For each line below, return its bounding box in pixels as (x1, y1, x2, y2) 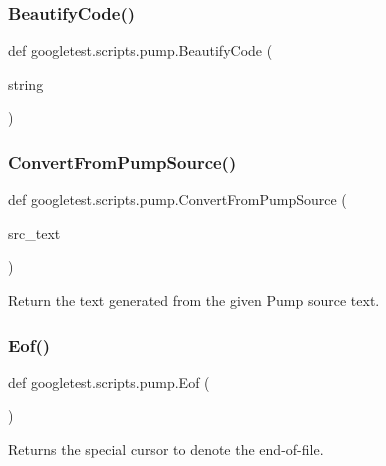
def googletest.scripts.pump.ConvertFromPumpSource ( (8, 189, 347, 210)
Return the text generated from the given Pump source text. (8, 290, 380, 310)
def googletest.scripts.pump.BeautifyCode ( (8, 40, 273, 61)
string (8, 73, 44, 94)
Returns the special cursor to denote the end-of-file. (8, 439, 324, 459)
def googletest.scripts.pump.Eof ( (8, 371, 210, 392)
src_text (8, 222, 61, 243)
